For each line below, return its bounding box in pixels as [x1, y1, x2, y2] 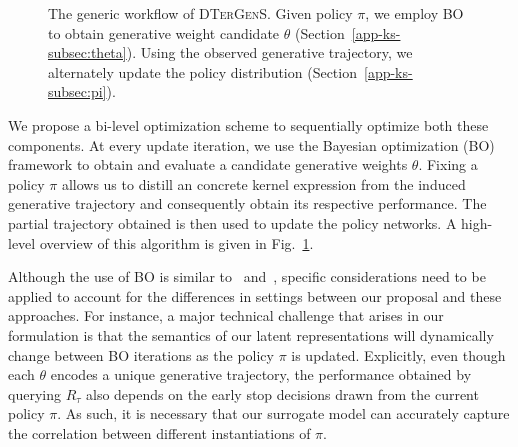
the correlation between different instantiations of [8, 422, 311, 443]
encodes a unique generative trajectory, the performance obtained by [50, 364, 472, 385]
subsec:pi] [48, 81, 107, 102]
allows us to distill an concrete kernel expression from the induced [61, 173, 466, 194]
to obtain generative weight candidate [48, 22, 280, 43]
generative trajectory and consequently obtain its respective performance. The [8, 193, 487, 214]
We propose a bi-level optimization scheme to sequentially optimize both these [8, 114, 489, 135]
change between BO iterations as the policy [8, 344, 274, 365]
